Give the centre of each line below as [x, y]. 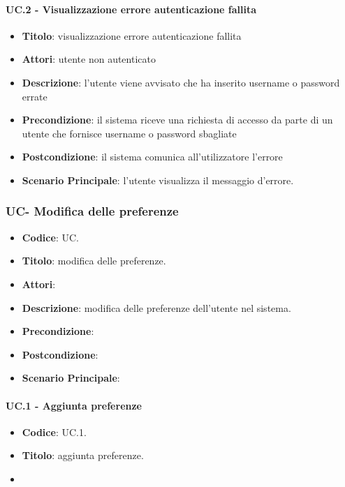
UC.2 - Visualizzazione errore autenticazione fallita [131, 9]
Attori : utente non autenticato [89, 59]
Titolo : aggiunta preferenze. [83, 455]
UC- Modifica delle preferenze [92, 211]
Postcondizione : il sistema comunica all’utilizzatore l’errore [152, 157]
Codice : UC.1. [54, 432]
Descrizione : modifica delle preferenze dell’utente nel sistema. [156, 307]
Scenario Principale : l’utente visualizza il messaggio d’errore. [158, 180]
